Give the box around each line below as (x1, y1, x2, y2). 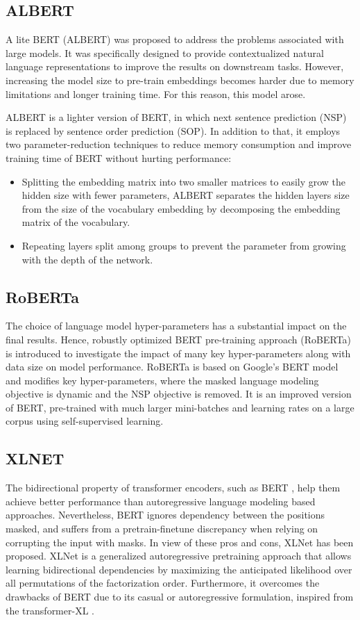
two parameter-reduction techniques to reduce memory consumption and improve (6, 137, 352, 152)
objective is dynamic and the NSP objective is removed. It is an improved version (6, 386, 352, 401)
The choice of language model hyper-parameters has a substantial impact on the (6, 318, 347, 333)
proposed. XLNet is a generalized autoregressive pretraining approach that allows (6, 548, 352, 563)
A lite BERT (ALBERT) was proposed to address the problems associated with (6, 32, 344, 47)
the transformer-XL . (6, 603, 94, 617)
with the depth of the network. (22, 252, 153, 266)
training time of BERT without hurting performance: (6, 150, 232, 165)
